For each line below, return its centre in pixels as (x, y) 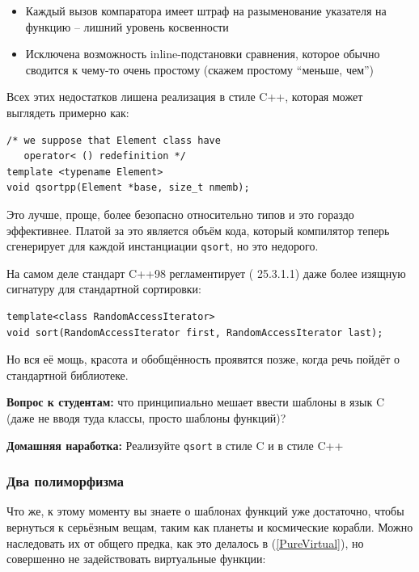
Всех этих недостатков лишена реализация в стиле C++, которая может (185, 97)
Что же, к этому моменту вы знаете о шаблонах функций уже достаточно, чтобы (205, 511)
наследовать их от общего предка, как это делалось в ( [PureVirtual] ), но (185, 543)
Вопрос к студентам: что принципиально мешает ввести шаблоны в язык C (196, 402)
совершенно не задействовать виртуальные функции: (136, 559)
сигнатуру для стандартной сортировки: (104, 289)
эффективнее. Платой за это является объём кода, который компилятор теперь (198, 230)
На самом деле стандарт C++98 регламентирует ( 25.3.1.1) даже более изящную (206, 273)
